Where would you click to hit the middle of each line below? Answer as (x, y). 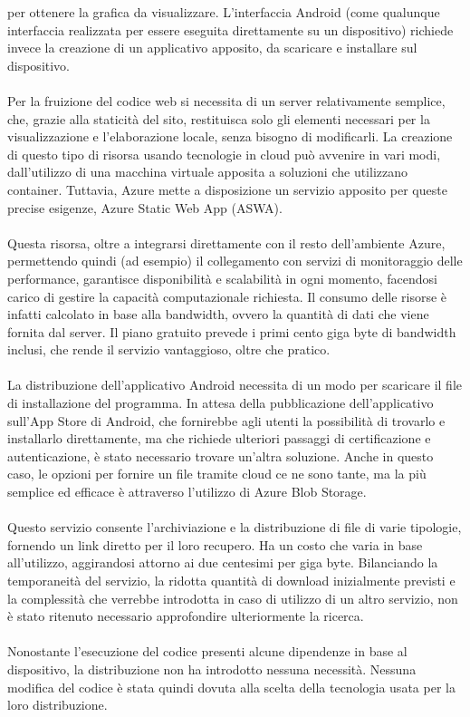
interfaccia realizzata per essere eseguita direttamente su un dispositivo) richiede (230, 29)
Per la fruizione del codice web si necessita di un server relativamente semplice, (226, 100)
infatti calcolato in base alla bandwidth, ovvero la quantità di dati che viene (218, 314)
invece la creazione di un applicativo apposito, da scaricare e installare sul (212, 48)
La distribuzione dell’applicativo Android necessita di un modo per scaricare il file (235, 385)
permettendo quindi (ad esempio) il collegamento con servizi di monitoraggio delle (235, 261)
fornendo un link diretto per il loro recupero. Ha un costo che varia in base (215, 544)
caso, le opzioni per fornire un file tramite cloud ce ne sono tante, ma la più (217, 474)
